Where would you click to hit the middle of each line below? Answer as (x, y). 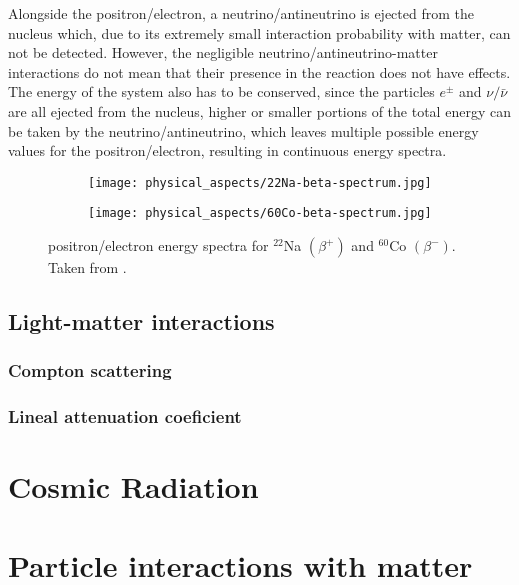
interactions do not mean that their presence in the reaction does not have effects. (259, 71)
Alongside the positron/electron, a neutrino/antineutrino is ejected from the (241, 13)
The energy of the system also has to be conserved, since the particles (221, 91)
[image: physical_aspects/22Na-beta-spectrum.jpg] (260, 182)
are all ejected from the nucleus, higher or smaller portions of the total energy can (259, 110)
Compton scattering (90, 370)
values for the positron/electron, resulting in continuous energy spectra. (227, 150)
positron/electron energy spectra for (158, 245)
